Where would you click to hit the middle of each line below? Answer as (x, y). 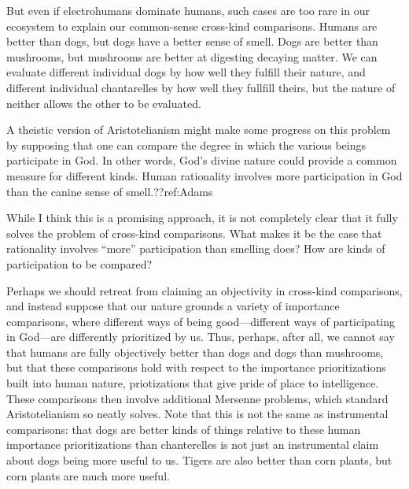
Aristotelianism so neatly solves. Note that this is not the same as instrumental (197, 414)
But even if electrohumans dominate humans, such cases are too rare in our (188, 10)
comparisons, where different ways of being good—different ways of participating (201, 321)
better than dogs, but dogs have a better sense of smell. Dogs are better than (192, 41)
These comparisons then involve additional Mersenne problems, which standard (197, 398)
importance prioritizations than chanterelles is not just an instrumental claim (193, 445)
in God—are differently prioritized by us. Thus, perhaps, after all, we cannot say (201, 337)
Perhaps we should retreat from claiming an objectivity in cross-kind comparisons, (204, 290)
